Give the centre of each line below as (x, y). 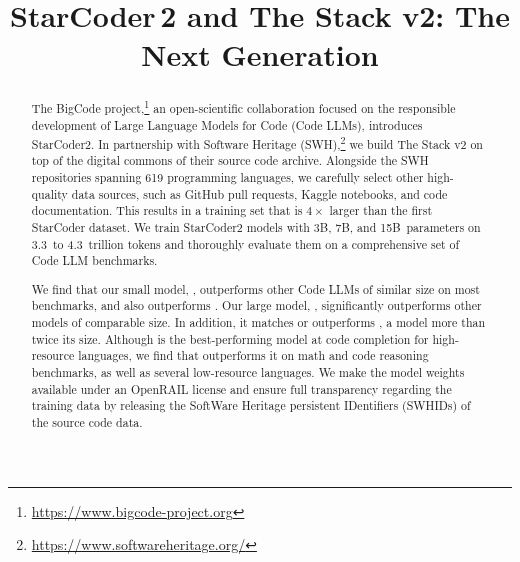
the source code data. (87, 422)
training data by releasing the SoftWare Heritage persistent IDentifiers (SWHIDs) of (251, 405)
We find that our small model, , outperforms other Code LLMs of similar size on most (255, 288)
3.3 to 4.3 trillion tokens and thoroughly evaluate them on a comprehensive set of (245, 243)
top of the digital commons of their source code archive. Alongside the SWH (230, 160)
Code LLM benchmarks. (94, 260)
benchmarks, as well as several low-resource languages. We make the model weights (248, 372)
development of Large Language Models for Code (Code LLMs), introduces (227, 124)
